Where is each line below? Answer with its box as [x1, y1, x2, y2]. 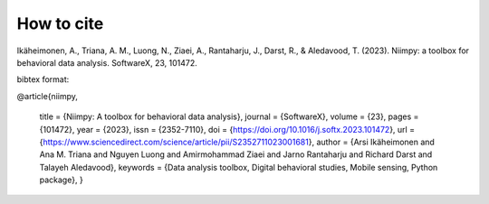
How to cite [16, 14, 104, 33]
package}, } [39, 174, 83, 185]
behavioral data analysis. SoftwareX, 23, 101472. [16, 57, 198, 68]
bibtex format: [16, 74, 70, 85]
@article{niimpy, [16, 90, 79, 101]
